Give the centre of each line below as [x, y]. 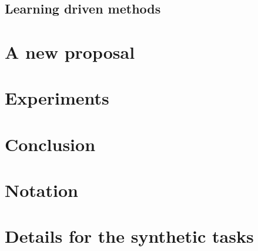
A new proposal [70, 51]
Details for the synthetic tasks [129, 236]
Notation [41, 190]
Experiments [57, 98]
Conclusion [50, 144]
